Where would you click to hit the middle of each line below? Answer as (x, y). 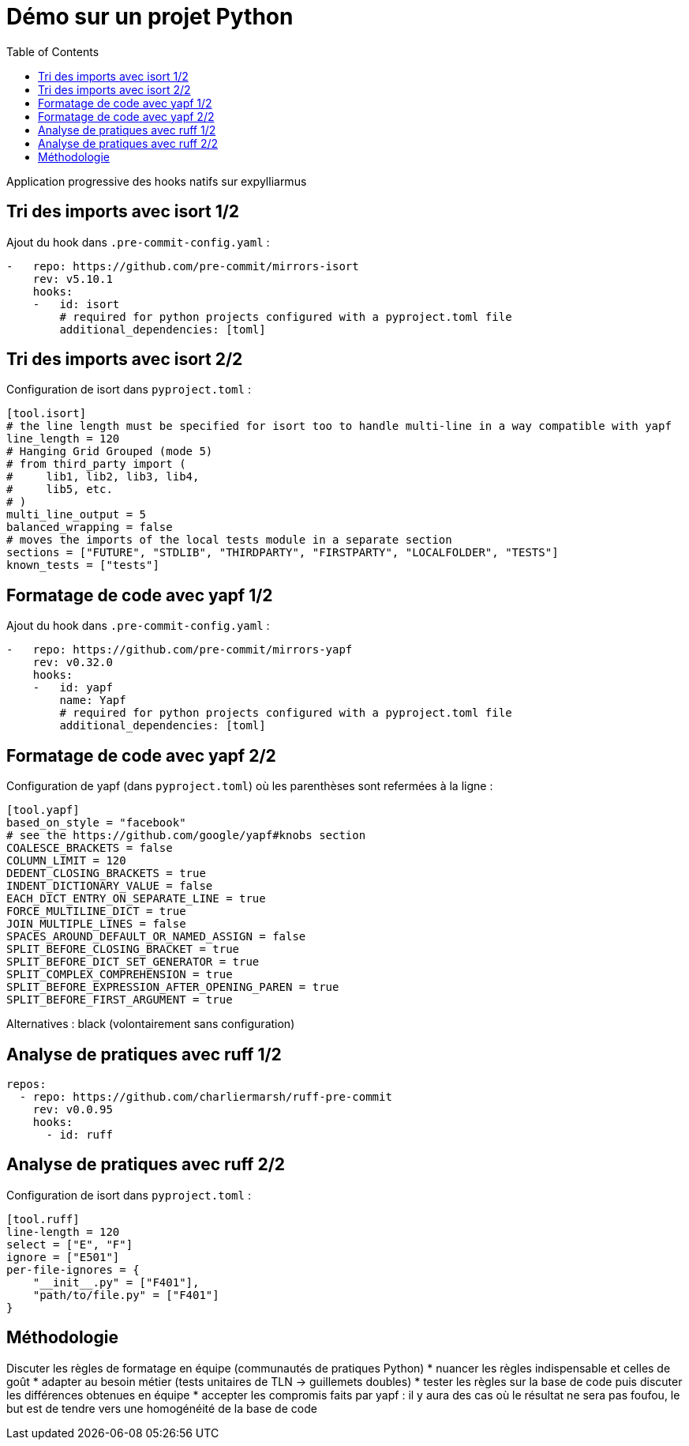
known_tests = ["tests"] (83, 565)
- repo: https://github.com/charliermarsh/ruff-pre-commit (206, 1096)
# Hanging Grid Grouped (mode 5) (110, 452)
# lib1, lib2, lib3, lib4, (103, 477)
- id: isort (76, 304)
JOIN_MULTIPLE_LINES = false (96, 924)
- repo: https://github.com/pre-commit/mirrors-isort (183, 266)
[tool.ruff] (43, 1219)
